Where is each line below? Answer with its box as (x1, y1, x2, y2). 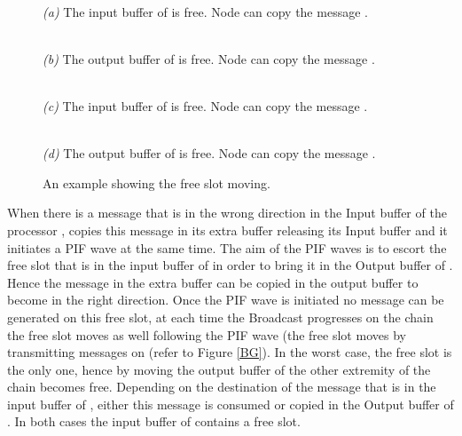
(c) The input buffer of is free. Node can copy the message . (43, 96, 368, 115)
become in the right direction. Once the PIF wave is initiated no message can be (7, 290, 444, 309)
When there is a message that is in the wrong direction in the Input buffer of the (7, 203, 447, 222)
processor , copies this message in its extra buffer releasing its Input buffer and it (7, 220, 448, 239)
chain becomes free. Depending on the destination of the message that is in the (7, 377, 436, 396)
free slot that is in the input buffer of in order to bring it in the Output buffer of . (7, 256, 453, 274)
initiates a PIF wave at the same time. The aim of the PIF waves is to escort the (7, 238, 447, 257)
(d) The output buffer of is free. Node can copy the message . (43, 144, 376, 163)
